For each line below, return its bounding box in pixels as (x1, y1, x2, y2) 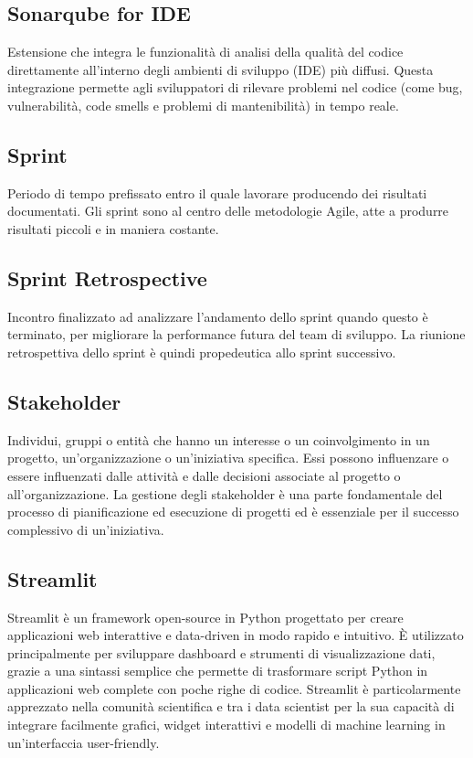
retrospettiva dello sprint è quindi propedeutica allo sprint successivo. (7, 342, 396, 361)
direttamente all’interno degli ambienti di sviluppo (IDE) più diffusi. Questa (7, 59, 434, 79)
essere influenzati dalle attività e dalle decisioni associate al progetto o (7, 465, 401, 485)
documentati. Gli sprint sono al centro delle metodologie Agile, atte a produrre (7, 201, 449, 220)
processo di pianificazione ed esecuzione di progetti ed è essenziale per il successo (7, 502, 459, 521)
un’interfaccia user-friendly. (7, 732, 160, 752)
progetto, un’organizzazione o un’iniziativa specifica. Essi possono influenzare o (7, 448, 449, 467)
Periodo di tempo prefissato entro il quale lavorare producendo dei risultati (7, 183, 427, 202)
